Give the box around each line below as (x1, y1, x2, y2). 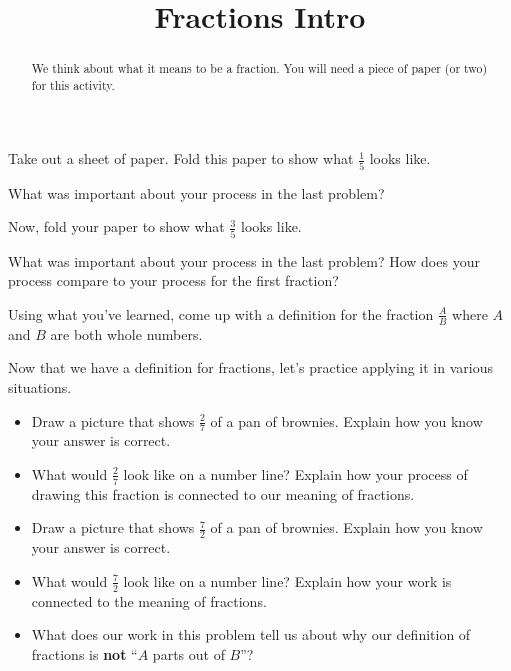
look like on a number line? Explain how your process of (123, 463, 468, 484)
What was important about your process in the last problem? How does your (8, 250, 480, 271)
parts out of (152, 643, 225, 664)
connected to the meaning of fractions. (31, 590, 267, 611)
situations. (8, 376, 72, 397)
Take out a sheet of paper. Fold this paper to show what (8, 148, 354, 169)
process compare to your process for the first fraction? (8, 270, 339, 291)
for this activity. (31, 76, 115, 93)
